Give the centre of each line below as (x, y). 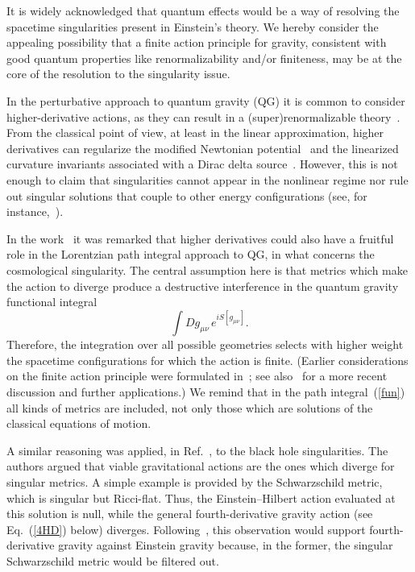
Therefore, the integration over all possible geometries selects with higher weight (205, 344)
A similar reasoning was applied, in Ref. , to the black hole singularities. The (197, 450)
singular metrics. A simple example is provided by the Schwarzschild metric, (195, 481)
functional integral (52, 302)
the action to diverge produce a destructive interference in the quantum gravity (203, 286)
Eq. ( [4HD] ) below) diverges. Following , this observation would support (186, 529)
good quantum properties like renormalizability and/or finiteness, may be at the (204, 58)
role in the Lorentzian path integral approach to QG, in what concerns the (191, 254)
